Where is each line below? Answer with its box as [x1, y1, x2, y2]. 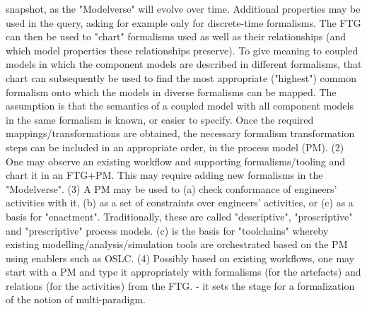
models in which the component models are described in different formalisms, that [6, 57, 362, 71]
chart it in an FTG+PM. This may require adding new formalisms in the [6, 168, 323, 182]
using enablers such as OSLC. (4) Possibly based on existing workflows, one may [6, 250, 355, 265]
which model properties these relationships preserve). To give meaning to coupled [6, 42, 359, 57]
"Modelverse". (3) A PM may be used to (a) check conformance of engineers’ [6, 181, 337, 196]
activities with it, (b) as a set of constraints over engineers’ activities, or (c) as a [6, 195, 354, 210]
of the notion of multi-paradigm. [6, 292, 146, 307]
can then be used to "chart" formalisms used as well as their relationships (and [6, 29, 346, 44]
